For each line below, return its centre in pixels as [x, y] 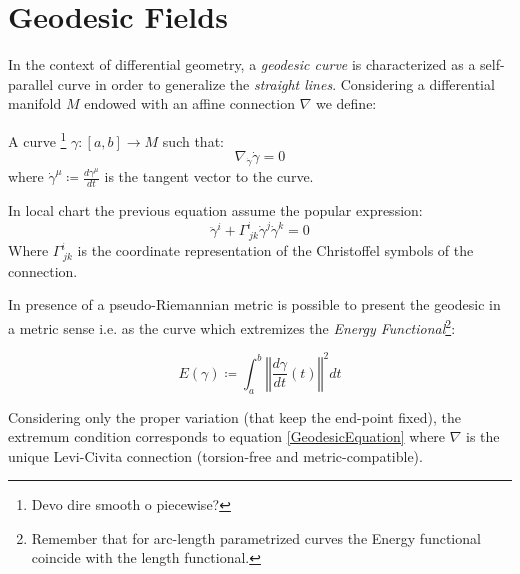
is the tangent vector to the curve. [209, 176]
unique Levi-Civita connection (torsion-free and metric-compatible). [215, 455]
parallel [31, 83]
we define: [346, 103]
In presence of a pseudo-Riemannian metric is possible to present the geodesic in [254, 304]
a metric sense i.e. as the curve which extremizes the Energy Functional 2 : [232, 326]
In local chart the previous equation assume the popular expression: [215, 210]
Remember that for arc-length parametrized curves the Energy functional [256, 537]
